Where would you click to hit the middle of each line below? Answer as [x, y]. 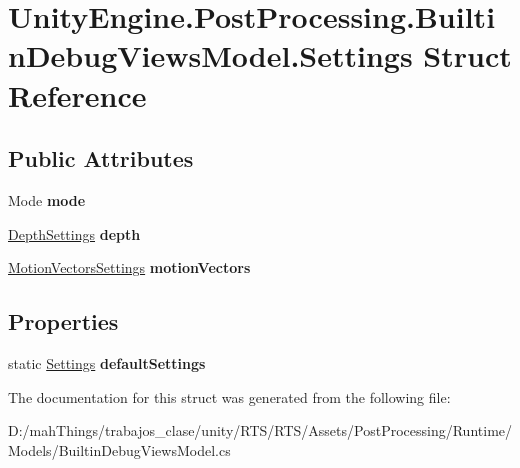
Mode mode [47, 199]
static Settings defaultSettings [107, 362]
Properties [63, 321]
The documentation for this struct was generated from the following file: [229, 396]
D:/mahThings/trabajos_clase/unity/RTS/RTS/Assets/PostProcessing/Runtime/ [260, 430]
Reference [77, 94]
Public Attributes [101, 158]
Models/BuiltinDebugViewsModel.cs [119, 449]
